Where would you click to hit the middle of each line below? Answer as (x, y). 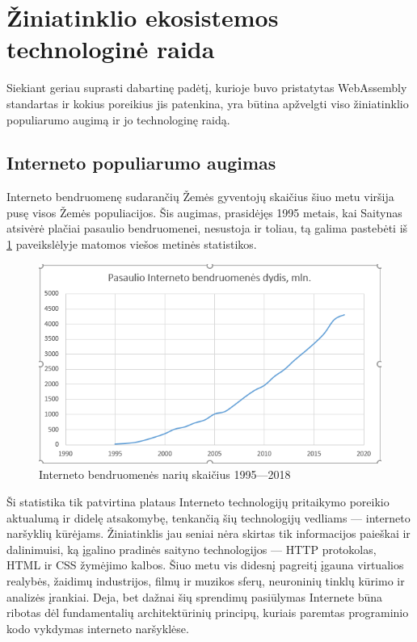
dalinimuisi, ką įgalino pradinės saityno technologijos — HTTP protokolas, (192, 549)
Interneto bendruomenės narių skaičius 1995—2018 (165, 474)
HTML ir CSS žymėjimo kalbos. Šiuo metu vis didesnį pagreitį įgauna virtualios (205, 565)
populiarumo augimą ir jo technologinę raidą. (118, 119)
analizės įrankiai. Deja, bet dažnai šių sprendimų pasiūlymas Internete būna (195, 596)
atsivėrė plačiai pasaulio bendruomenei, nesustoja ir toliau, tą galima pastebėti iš (207, 228)
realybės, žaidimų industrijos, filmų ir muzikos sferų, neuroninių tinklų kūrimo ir (206, 580)
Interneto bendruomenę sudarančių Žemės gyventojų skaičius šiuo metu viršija (200, 197)
